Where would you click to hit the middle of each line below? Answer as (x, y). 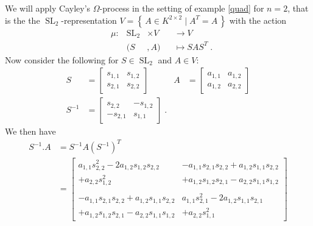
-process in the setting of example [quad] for (182, 8)
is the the (23, 20)
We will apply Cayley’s (48, 8)
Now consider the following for (62, 59)
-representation (89, 20)
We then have (30, 131)
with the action (258, 20)
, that (298, 8)
